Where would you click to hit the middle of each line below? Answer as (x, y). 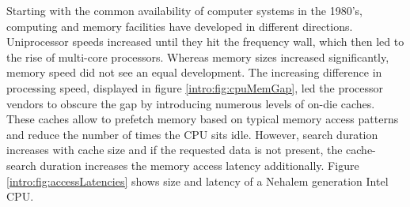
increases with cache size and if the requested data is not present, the (175, 150)
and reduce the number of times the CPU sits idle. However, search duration (192, 134)
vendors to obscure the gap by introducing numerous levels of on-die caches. (191, 103)
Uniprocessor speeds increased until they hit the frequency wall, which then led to (205, 41)
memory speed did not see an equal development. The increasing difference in (194, 72)
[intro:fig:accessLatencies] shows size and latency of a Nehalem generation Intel (197, 181)
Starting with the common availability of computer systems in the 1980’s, (184, 10)
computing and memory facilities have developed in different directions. (180, 26)
